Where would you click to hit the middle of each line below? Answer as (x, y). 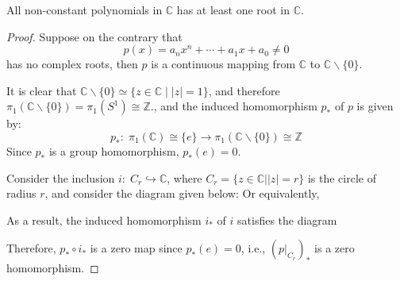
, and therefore (244, 90)
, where (185, 177)
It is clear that (42, 90)
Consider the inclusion (61, 177)
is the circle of (342, 177)
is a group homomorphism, (114, 150)
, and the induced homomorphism (235, 106)
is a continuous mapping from (223, 64)
